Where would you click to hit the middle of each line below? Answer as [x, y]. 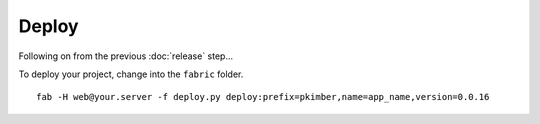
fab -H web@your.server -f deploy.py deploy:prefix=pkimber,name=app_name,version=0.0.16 [263, 97]
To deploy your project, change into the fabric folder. [131, 74]
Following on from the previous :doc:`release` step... [126, 56]
